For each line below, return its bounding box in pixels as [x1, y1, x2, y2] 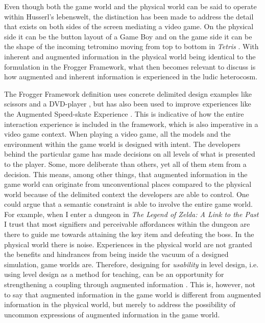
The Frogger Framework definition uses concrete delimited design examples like [4, 88, 252, 99]
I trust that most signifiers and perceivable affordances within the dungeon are [4, 219, 250, 229]
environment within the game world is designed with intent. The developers [4, 138, 240, 149]
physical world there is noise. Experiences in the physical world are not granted [4, 239, 252, 249]
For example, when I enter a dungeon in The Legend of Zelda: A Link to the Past [4, 208, 259, 219]
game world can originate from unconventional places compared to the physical [4, 179, 252, 189]
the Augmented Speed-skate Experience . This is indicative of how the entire [4, 108, 244, 119]
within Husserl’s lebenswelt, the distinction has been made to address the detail [4, 11, 254, 21]
